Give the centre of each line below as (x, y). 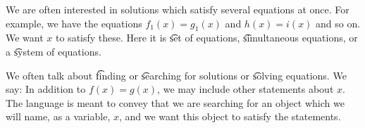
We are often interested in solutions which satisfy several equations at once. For (178, 9)
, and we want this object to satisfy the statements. (230, 116)
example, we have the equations (74, 23)
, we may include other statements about (246, 89)
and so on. (338, 23)
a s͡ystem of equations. (54, 51)
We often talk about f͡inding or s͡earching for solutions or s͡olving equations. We (176, 75)
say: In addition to (46, 89)
